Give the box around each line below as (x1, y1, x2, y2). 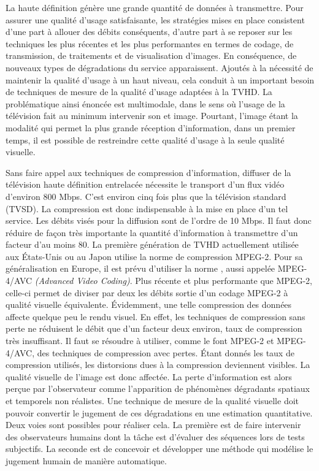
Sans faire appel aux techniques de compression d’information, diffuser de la (6, 166, 291, 178)
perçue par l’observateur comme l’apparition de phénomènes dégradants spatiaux (6, 382, 310, 395)
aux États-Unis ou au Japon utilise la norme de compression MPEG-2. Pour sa (6, 250, 303, 262)
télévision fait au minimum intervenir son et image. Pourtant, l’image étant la (6, 109, 298, 122)
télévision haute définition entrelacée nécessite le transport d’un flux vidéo (6, 178, 285, 191)
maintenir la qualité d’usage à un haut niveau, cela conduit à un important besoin (6, 73, 315, 86)
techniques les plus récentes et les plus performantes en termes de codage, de (6, 37, 294, 50)
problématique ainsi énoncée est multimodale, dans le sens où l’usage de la (6, 97, 285, 110)
